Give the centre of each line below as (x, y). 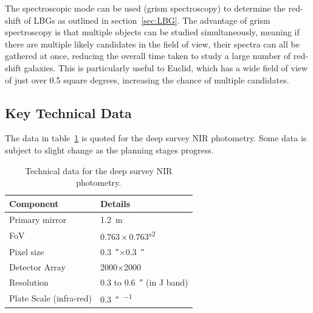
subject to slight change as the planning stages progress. (109, 149)
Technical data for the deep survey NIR (99, 170)
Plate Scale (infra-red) (51, 298)
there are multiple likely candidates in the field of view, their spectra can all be (152, 44)
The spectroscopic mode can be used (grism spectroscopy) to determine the (145, 8)
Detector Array (37, 266)
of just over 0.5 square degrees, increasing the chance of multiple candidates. (147, 79)
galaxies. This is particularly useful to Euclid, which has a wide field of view (166, 67)
